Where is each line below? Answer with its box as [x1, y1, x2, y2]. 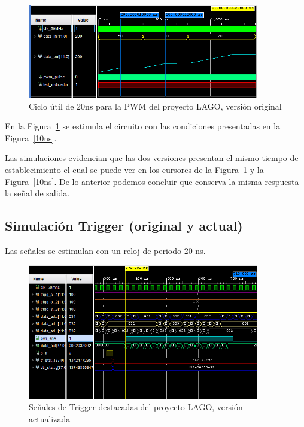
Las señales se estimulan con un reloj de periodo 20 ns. [5, 244, 206, 257]
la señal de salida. [5, 187, 70, 199]
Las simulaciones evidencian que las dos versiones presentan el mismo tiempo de [5, 152, 299, 164]
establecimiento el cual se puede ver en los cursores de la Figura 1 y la [5, 163, 264, 176]
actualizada [29, 412, 71, 425]
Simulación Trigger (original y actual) [5, 216, 243, 235]
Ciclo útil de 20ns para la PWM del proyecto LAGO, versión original [29, 99, 282, 112]
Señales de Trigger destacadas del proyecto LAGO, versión [29, 401, 243, 413]
